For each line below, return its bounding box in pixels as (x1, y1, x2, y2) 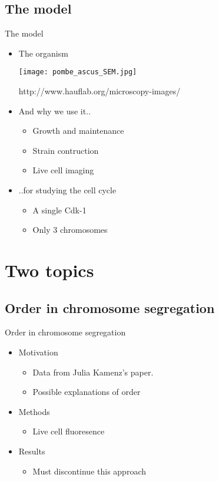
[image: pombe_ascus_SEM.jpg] (18, 68, 137, 77)
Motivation (18, 345, 58, 358)
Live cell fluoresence (32, 425, 105, 437)
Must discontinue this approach (32, 464, 146, 477)
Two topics (5, 258, 94, 282)
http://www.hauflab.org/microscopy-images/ (18, 85, 181, 97)
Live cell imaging (32, 164, 94, 176)
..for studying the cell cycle (18, 184, 117, 196)
